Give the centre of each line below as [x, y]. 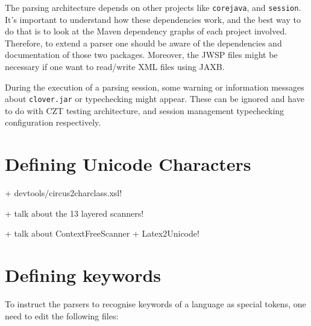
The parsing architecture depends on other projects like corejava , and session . [153, 7]
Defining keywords [83, 275]
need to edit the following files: [62, 315]
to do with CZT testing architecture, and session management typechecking [145, 110]
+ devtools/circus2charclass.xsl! [64, 193]
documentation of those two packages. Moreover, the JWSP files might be [141, 55]
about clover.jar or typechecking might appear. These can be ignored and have [155, 99]
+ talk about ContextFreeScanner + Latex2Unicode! [102, 233]
